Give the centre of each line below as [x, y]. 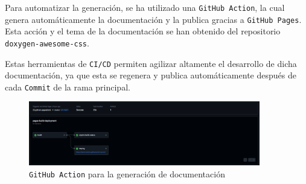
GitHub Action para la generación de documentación [127, 173]
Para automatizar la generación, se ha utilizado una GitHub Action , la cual [145, 7]
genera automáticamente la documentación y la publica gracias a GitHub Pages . [153, 19]
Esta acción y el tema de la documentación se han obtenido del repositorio [143, 31]
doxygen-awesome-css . [47, 43]
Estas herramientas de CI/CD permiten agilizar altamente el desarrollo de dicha [151, 63]
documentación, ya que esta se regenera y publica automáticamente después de [151, 75]
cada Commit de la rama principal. [68, 87]
